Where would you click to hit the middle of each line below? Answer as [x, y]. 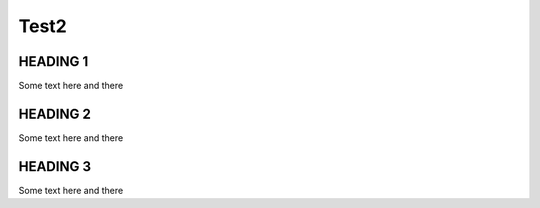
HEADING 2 [55, 113]
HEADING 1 [53, 61]
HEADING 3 [55, 166]
